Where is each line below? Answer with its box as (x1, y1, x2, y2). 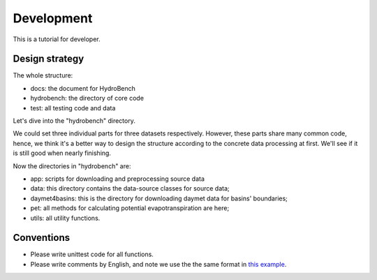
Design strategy (13, 53, 84, 65)
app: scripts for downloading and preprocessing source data (30, 175, 205, 183)
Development (13, 10, 93, 26)
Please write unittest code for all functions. (30, 250, 154, 258)
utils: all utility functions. (30, 214, 101, 222)
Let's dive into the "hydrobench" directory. (13, 117, 135, 125)
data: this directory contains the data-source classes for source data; (30, 184, 230, 193)
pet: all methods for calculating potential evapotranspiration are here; (30, 204, 230, 212)
